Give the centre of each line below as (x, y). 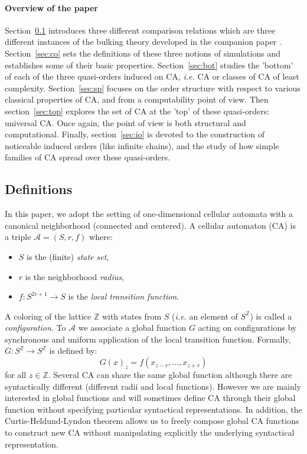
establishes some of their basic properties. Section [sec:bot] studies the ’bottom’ (149, 65)
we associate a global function (132, 328)
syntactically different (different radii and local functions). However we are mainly (153, 386)
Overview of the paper (51, 7)
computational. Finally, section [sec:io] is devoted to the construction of (135, 134)
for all (16, 375)
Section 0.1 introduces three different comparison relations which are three (140, 30)
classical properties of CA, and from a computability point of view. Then (137, 99)
